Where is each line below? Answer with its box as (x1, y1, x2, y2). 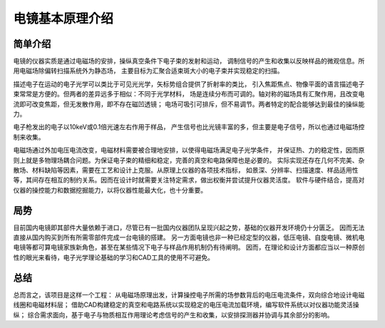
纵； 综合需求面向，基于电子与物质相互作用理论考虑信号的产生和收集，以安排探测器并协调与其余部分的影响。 (13, 310, 334, 319)
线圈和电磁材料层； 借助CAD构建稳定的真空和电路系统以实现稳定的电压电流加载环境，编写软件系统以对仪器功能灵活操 (13, 300, 359, 309)
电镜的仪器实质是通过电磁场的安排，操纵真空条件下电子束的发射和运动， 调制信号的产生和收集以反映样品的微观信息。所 (13, 57, 365, 66)
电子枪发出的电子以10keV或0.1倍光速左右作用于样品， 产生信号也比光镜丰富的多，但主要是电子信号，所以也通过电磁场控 (13, 123, 365, 131)
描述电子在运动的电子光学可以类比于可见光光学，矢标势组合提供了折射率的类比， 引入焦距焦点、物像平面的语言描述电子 (13, 79, 365, 88)
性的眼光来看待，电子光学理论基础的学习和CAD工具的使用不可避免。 (13, 253, 214, 262)
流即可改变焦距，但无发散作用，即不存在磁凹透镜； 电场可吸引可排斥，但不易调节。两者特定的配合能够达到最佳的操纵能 (13, 100, 365, 108)
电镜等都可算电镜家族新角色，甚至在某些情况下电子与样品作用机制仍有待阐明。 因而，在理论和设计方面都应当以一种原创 (13, 243, 365, 252)
